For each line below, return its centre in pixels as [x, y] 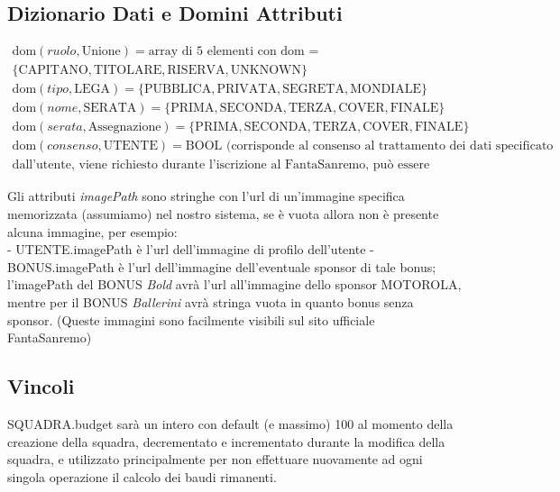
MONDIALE [386, 90]
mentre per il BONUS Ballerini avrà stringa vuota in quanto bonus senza [211, 301]
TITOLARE [128, 71]
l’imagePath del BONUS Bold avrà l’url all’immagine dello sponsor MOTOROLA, [234, 284]
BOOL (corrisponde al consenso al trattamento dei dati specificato [369, 146]
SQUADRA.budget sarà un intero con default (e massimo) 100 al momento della [230, 423]
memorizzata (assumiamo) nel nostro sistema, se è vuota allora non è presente [223, 214]
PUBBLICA [178, 90]
